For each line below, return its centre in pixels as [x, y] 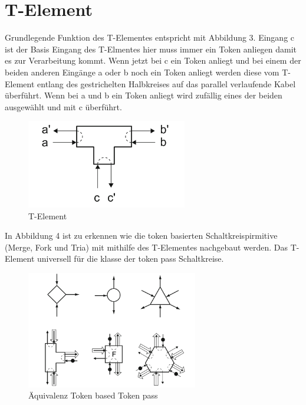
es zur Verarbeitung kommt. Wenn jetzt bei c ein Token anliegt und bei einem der [153, 60]
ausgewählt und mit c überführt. [63, 106]
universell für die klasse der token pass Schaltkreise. [131, 259]
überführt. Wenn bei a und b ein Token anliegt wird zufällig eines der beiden [144, 95]
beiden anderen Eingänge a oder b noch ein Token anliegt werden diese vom [142, 72]
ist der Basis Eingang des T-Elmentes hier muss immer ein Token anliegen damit [151, 49]
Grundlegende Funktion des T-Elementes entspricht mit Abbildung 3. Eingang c [150, 37]
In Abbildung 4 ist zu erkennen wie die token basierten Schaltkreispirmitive [141, 236]
